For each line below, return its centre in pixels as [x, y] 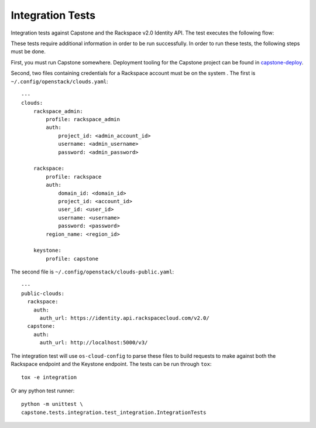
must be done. [28, 52]
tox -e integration [49, 377]
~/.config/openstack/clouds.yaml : [59, 81]
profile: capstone [72, 258]
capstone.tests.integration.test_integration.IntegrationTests [114, 412]
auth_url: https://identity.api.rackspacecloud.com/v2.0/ [125, 318]
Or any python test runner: [43, 391]
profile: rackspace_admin [83, 119]
